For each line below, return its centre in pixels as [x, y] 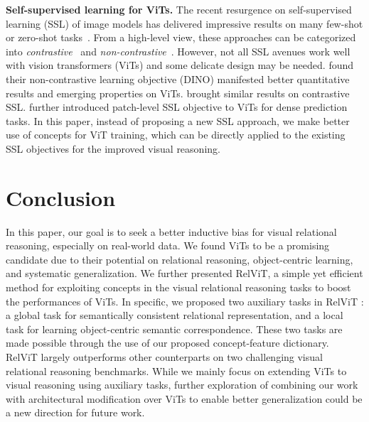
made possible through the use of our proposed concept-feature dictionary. [167, 343]
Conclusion [61, 197]
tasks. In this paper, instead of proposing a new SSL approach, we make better [178, 120]
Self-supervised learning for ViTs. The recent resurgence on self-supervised [179, 9]
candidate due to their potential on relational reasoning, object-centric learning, [180, 259]
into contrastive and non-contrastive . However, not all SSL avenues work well [178, 51]
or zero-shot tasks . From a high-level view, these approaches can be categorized [181, 37]
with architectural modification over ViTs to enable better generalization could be [184, 398]
